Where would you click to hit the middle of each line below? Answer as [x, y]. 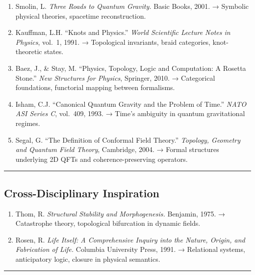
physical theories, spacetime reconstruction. [81, 15]
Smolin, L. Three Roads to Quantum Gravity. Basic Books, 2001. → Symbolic [132, 6]
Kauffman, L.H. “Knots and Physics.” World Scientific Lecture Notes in [123, 32]
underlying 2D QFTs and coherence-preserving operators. [102, 159]
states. [54, 51]
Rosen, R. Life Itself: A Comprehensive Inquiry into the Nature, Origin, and [130, 239]
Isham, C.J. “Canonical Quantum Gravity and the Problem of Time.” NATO [131, 104]
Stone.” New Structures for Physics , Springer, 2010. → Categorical [115, 77]
